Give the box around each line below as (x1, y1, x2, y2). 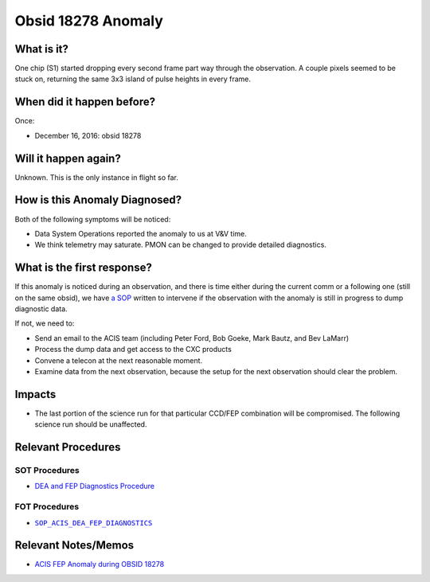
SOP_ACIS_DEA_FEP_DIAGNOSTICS (34, 518, 153, 527)
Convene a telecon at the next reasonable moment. (34, 355, 203, 365)
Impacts (14, 387, 57, 401)
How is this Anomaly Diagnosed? (14, 193, 182, 207)
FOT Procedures (14, 502, 80, 513)
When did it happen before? (14, 96, 156, 109)
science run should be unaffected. (34, 420, 147, 429)
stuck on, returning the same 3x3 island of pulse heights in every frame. (14, 74, 251, 84)
